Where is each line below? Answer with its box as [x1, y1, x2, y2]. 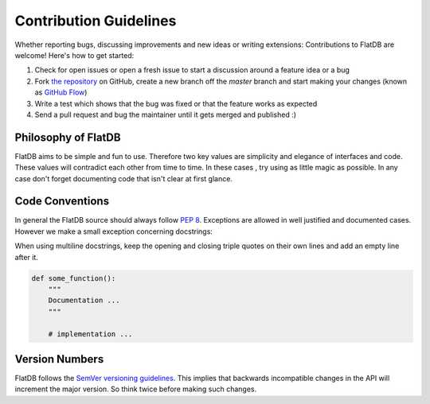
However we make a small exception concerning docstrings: [14, 227, 213, 236]
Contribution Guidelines [14, 12, 177, 29]
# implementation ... [48, 329, 133, 338]
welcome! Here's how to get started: [14, 50, 135, 60]
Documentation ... [48, 296, 120, 305]
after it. [14, 252, 39, 262]
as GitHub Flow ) [34, 87, 88, 97]
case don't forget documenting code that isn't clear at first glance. [14, 173, 233, 183]
